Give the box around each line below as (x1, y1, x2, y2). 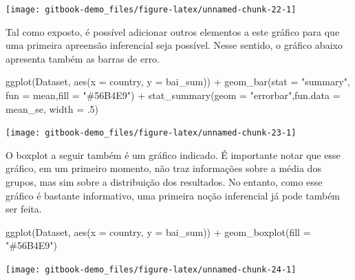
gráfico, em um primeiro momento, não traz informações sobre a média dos (6, 161, 321, 175)
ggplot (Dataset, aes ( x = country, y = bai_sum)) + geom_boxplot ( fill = (6, 224, 311, 239)
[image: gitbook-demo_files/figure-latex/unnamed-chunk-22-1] (6, 5, 297, 14)
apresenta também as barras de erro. (6, 51, 160, 65)
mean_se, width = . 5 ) (6, 101, 99, 116)
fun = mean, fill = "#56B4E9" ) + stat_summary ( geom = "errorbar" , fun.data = (6, 88, 341, 103)
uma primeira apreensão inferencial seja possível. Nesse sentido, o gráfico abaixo (6, 38, 343, 52)
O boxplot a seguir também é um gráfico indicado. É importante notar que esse (6, 147, 341, 162)
